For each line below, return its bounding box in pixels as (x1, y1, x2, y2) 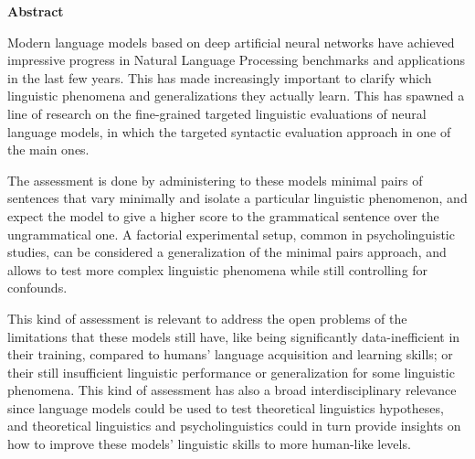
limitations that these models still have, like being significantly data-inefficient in (7, 326, 460, 346)
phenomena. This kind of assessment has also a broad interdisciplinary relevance (7, 380, 457, 400)
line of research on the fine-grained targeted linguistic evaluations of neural (7, 103, 427, 123)
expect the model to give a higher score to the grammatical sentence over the (7, 206, 439, 225)
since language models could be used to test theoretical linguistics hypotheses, (7, 398, 444, 417)
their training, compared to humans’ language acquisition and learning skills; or (7, 345, 453, 364)
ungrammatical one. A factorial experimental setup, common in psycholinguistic (7, 224, 455, 243)
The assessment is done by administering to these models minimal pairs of (7, 170, 423, 189)
